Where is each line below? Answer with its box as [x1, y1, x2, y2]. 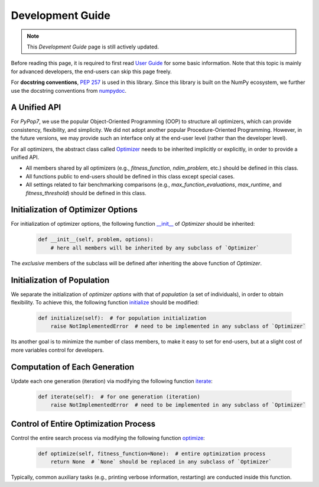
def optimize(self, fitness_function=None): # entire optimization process [38, 450, 266, 457]
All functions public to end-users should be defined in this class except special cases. [25, 173, 235, 180]
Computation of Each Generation [11, 362, 135, 372]
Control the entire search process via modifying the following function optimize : [11, 434, 205, 441]
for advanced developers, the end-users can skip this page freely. [11, 68, 172, 75]
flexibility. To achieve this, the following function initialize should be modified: [11, 299, 199, 306]
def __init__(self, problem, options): [38, 236, 154, 243]
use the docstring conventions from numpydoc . [11, 87, 127, 94]
